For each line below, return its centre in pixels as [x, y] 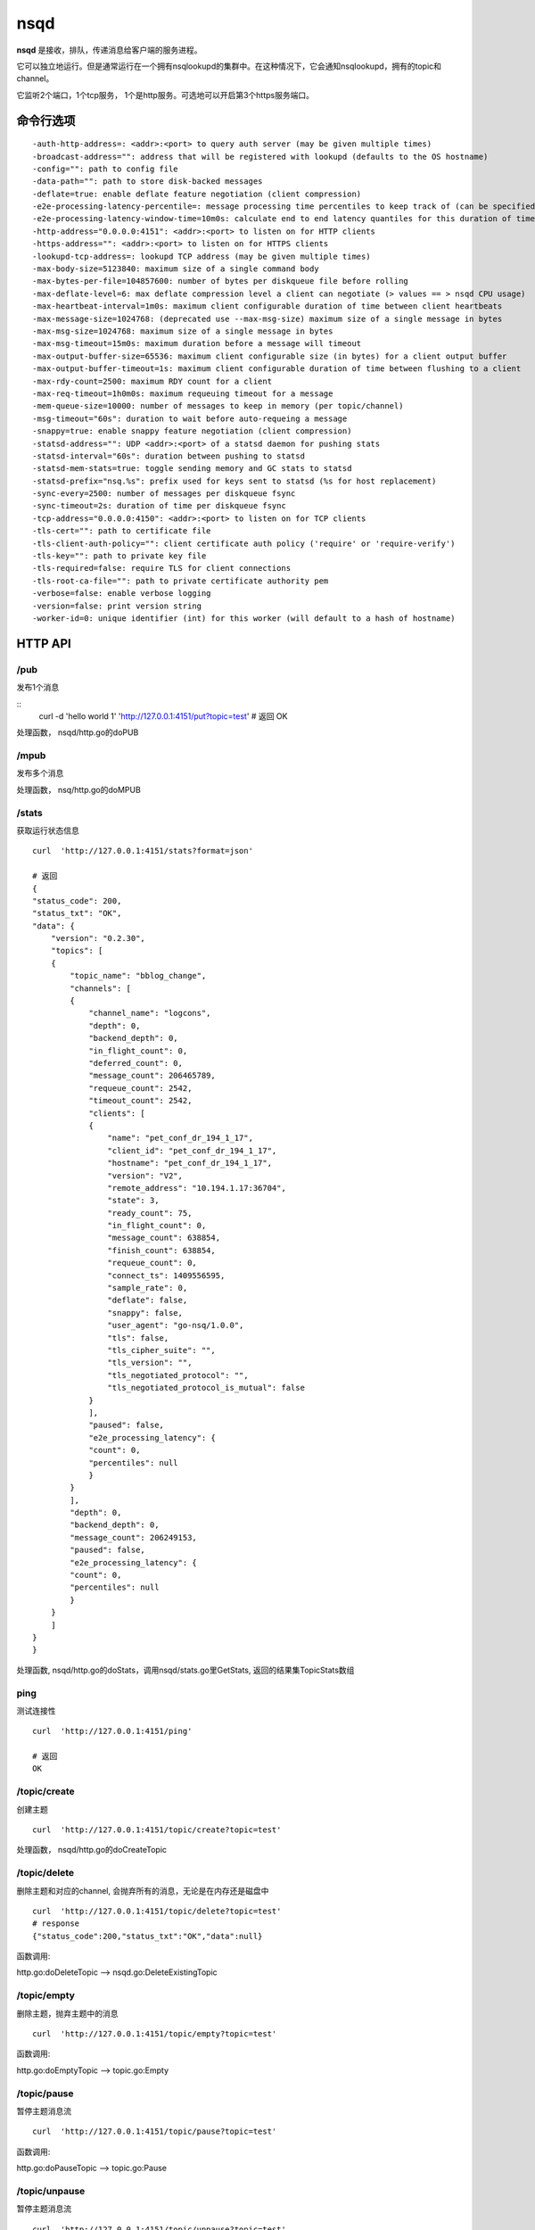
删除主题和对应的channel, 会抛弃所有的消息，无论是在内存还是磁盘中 [143, 1890]
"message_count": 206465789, [152, 1076]
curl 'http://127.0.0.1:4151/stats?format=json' [143, 851]
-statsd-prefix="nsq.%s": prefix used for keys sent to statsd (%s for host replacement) [235, 481]
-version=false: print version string [117, 606]
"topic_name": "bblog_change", [138, 976]
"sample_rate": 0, [148, 1288]
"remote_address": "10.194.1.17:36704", [197, 1188]
